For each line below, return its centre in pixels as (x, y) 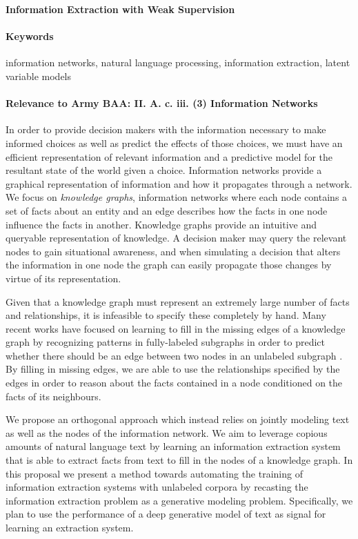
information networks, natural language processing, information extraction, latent (178, 62)
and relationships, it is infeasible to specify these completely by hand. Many (166, 315)
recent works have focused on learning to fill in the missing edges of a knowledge (176, 328)
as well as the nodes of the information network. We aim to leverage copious (167, 432)
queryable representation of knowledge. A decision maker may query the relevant (176, 238)
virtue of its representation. (63, 278)
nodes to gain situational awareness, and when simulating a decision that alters (173, 251)
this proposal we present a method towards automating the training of (154, 473)
